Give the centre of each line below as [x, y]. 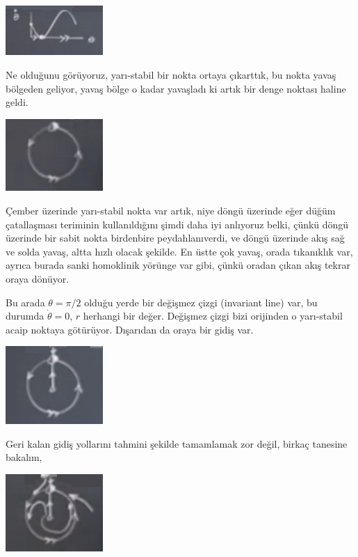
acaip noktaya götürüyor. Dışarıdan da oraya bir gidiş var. [130, 329]
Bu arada [25, 302]
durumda [25, 316]
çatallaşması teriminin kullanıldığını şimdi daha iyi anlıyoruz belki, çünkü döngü [177, 224]
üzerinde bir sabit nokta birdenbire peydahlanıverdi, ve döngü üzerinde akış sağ [175, 238]
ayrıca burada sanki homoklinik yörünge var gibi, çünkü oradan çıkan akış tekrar [178, 265]
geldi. [17, 102]
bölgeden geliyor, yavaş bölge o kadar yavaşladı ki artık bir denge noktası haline [176, 88]
